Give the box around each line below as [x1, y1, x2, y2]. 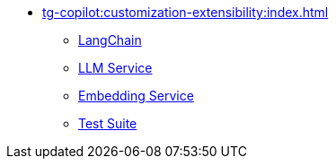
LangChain [78, 32, 142, 48]
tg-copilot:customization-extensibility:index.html [42, 4, 329, 20]
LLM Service [78, 60, 153, 75]
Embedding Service [78, 88, 194, 103]
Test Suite [78, 116, 137, 131]
